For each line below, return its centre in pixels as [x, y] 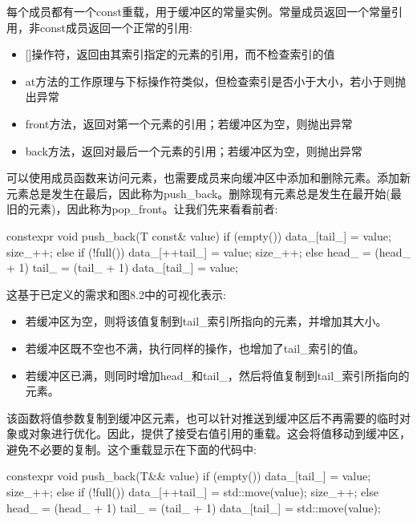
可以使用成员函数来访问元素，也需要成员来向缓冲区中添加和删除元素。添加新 [208, 178]
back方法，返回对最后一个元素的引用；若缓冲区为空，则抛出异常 [194, 150]
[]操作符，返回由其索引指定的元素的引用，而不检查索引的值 [180, 54]
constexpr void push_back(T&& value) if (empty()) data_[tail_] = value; [189, 476]
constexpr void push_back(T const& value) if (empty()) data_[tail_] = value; [199, 235]
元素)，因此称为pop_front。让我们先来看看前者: [153, 209]
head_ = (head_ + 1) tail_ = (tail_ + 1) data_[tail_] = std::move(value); [194, 507]
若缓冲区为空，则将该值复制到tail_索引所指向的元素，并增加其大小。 [206, 321]
